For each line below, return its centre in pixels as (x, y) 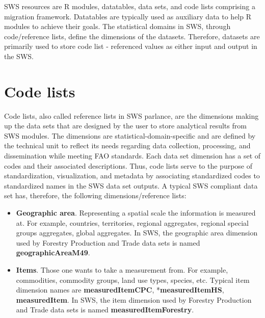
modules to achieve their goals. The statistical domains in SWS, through (117, 26)
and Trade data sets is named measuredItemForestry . (105, 310)
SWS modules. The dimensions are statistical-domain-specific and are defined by (130, 135)
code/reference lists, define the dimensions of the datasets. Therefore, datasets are (132, 36)
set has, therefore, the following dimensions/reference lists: (95, 195)
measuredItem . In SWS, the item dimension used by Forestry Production (134, 299)
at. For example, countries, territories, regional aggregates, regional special (132, 222)
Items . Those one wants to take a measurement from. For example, (122, 270)
